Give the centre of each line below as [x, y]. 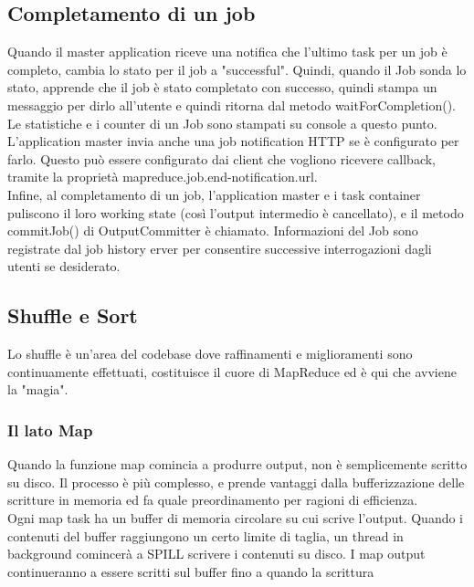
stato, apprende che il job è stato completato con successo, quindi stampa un [222, 87]
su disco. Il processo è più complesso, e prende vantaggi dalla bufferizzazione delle [236, 482]
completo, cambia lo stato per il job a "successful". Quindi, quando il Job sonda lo [237, 69]
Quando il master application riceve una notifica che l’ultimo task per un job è [227, 52]
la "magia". [38, 389]
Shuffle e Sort [73, 315]
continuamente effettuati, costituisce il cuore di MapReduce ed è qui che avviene [232, 371]
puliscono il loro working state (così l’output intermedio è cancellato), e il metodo [236, 212]
